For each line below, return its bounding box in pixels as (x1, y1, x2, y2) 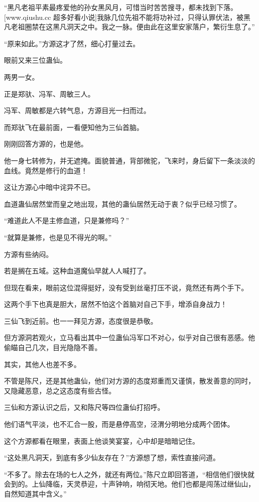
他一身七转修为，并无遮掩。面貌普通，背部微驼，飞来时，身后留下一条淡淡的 (4, 155, 255, 165)
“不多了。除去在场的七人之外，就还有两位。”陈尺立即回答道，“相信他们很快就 (4, 469, 255, 479)
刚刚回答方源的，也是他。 (4, 138, 88, 149)
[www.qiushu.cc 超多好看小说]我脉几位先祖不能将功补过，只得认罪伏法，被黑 (4, 11, 251, 22)
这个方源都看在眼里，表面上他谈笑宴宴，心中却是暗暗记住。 (4, 435, 199, 446)
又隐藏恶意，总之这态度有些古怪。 (4, 385, 116, 395)
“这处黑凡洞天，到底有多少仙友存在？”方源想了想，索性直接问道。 (4, 452, 220, 463)
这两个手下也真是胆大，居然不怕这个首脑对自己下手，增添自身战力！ (4, 299, 227, 309)
